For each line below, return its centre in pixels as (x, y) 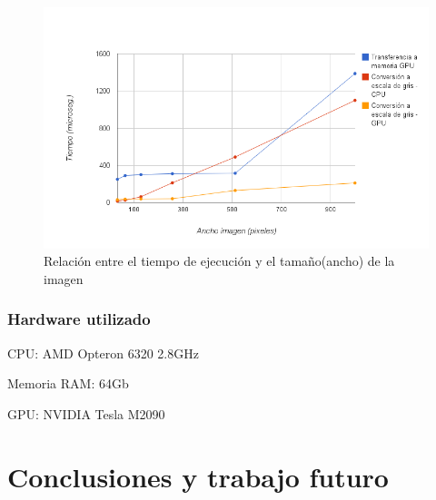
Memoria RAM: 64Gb (68, 383)
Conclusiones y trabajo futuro (198, 476)
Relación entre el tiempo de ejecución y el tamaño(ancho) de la (219, 261)
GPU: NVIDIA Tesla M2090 (86, 413)
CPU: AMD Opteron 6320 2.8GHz (103, 353)
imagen (64, 278)
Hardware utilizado (79, 319)
